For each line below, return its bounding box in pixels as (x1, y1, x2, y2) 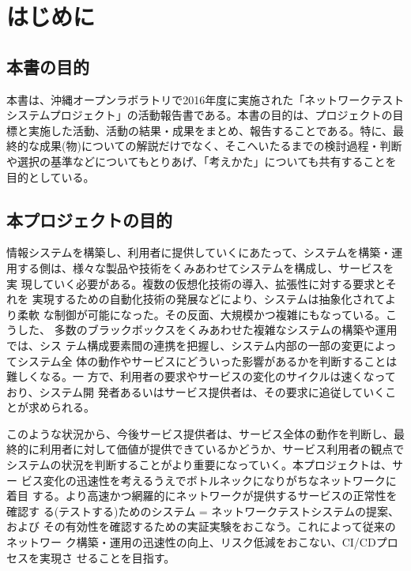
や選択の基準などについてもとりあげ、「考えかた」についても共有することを (6, 152, 397, 169)
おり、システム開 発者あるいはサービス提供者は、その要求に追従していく (6, 383, 386, 400)
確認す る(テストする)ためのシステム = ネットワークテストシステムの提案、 (6, 502, 399, 519)
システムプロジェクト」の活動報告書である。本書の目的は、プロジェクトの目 (6, 107, 404, 123)
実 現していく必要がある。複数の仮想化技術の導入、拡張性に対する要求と (6, 275, 386, 291)
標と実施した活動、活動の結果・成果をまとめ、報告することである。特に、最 (6, 122, 405, 138)
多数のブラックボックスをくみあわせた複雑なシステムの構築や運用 (54, 321, 398, 338)
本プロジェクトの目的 (6, 207, 172, 231)
